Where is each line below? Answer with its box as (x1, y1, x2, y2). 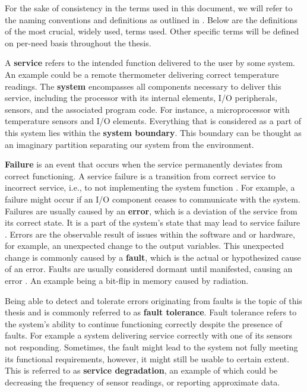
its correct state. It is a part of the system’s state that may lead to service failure (5, 216, 300, 229)
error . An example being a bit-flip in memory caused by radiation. (5, 274, 249, 287)
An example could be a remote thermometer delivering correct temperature (5, 68, 279, 80)
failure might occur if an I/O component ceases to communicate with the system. (5, 192, 300, 205)
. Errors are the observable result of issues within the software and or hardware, (5, 227, 295, 240)
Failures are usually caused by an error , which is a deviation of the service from (5, 204, 297, 217)
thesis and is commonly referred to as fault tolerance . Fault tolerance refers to (5, 306, 297, 318)
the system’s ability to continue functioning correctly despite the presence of (5, 317, 283, 330)
